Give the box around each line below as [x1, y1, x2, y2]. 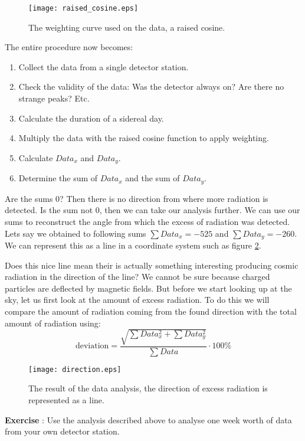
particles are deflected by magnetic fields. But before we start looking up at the [5, 282, 292, 294]
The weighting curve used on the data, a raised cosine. [28, 21, 225, 33]
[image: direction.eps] [28, 365, 122, 374]
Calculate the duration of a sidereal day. [18, 112, 164, 124]
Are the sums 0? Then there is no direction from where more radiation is [5, 192, 268, 204]
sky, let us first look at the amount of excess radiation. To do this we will [5, 293, 270, 306]
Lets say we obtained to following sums [5, 227, 146, 239]
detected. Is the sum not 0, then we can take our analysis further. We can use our [5, 204, 300, 216]
